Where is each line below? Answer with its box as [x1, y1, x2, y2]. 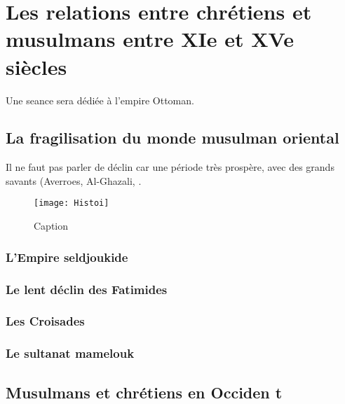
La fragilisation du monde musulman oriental [6, 127, 339, 148]
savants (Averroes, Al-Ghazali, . [6, 173, 142, 188]
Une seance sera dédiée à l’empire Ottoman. [6, 92, 194, 107]
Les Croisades [6, 312, 85, 330]
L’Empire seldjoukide [6, 248, 128, 265]
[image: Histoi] [34, 198, 109, 209]
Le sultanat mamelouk [6, 344, 135, 362]
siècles [6, 52, 67, 81]
